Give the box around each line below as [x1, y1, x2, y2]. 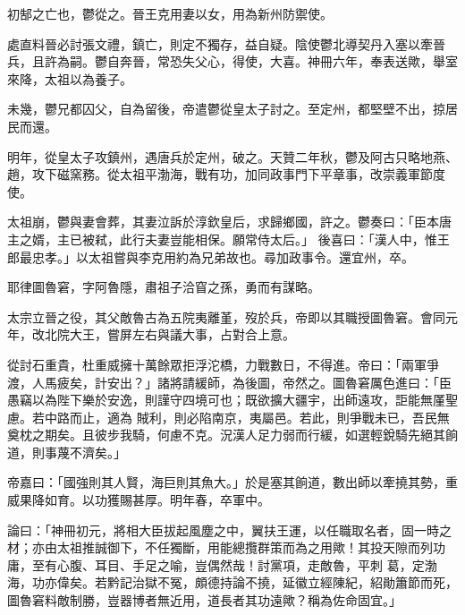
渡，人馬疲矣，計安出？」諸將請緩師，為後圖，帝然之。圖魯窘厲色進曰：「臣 [7, 372, 452, 391]
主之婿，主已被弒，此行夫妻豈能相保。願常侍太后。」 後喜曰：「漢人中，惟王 [7, 229, 450, 248]
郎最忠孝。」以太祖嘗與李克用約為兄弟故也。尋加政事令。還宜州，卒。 [7, 247, 414, 266]
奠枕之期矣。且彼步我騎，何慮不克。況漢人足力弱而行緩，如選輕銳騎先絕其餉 [7, 425, 458, 444]
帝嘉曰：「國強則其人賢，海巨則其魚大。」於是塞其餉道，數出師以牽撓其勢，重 [7, 473, 458, 491]
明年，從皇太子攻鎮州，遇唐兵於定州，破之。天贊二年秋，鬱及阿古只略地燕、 [7, 147, 458, 166]
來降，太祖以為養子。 [7, 69, 132, 88]
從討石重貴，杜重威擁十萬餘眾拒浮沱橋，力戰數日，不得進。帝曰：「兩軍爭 [7, 354, 439, 373]
